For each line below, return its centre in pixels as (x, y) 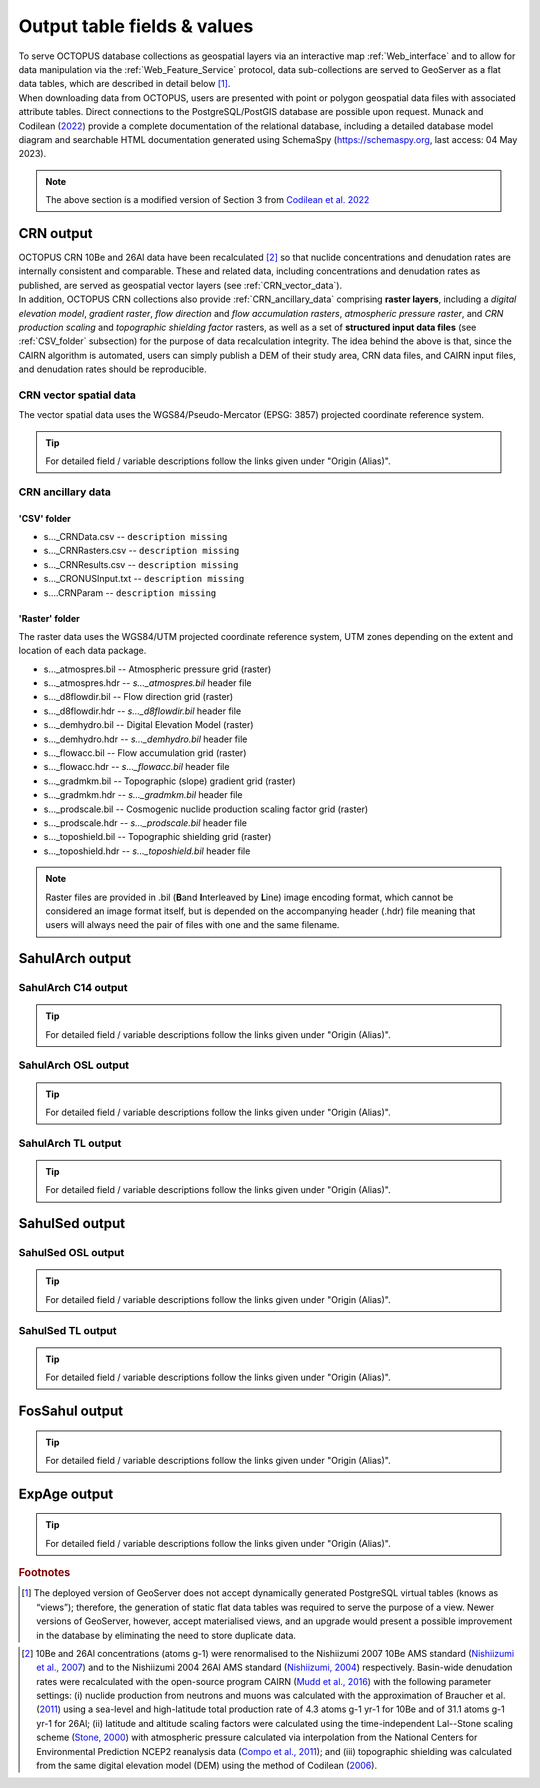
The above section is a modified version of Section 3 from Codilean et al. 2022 (207, 200)
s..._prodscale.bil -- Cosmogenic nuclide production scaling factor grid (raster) (206, 809)
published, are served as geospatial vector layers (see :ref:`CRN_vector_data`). (180, 285)
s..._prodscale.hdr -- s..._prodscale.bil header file (145, 823)
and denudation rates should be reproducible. (112, 369)
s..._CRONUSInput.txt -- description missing (144, 579)
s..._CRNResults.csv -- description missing (141, 564)
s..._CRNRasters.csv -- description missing (141, 551)
